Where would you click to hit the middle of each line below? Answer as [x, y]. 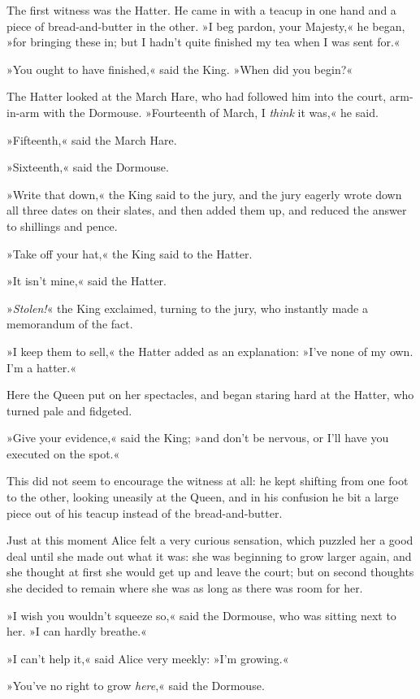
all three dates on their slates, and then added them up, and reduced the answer [207, 210]
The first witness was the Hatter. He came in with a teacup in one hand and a [201, 10]
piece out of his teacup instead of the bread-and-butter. [145, 512]
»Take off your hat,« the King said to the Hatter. [130, 253]
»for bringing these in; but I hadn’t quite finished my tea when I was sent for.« [204, 42]
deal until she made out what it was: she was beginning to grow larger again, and [209, 556]
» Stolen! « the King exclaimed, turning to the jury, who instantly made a [187, 308]
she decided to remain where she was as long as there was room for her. [185, 588]
